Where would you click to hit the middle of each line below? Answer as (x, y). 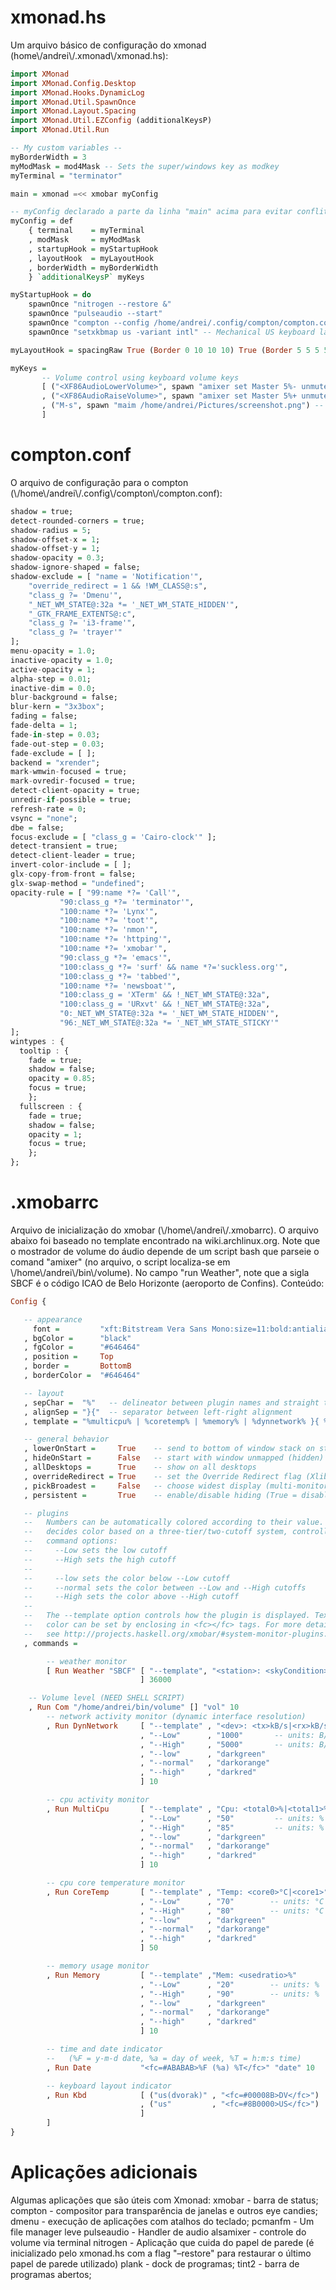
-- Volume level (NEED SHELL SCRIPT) (107, 1698)
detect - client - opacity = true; (75, 791)
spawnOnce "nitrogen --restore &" (100, 304)
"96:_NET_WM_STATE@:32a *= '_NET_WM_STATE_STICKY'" (169, 1023)
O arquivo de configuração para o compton (99, 482)
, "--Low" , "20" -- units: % (229, 1984)
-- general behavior (66, 1439)
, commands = (50, 1643)
